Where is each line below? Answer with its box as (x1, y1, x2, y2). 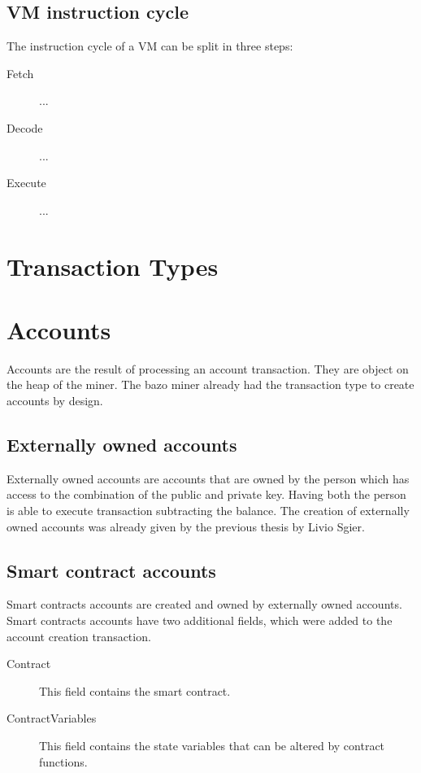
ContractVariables (7, 710, 97, 727)
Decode (7, 119, 43, 136)
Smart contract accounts (7, 557, 216, 583)
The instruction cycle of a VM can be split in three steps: (7, 37, 293, 55)
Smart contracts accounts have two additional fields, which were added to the (7, 612, 393, 629)
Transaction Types (7, 249, 219, 282)
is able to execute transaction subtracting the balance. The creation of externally (7, 502, 410, 519)
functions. (39, 753, 88, 770)
